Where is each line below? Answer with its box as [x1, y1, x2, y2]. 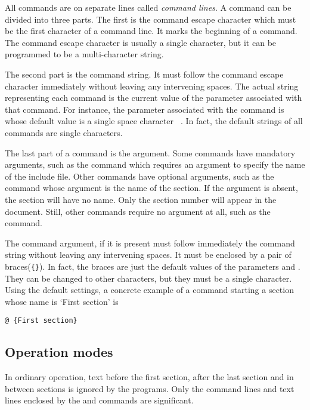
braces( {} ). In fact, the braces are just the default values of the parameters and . [5, 260, 300, 272]
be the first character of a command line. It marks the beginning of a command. [5, 24, 297, 37]
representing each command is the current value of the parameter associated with [5, 91, 302, 104]
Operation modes [5, 343, 113, 361]
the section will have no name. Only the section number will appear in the [5, 193, 277, 205]
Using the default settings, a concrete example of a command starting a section [5, 283, 294, 296]
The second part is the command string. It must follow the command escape [5, 67, 284, 80]
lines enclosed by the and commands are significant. [5, 394, 194, 406]
